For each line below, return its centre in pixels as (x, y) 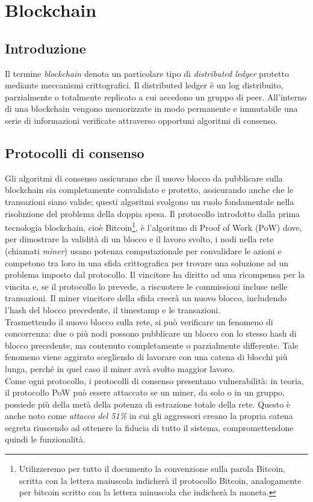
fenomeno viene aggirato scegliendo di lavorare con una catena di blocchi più (146, 357)
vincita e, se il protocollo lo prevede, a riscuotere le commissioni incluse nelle (146, 286)
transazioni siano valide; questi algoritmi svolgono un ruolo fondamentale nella (150, 201)
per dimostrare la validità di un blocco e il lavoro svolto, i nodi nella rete (139, 239)
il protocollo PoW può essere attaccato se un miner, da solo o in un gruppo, (145, 392)
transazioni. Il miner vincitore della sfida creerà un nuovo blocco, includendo (146, 298)
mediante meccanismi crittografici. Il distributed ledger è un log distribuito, (144, 85)
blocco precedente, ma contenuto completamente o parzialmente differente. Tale (152, 345)
